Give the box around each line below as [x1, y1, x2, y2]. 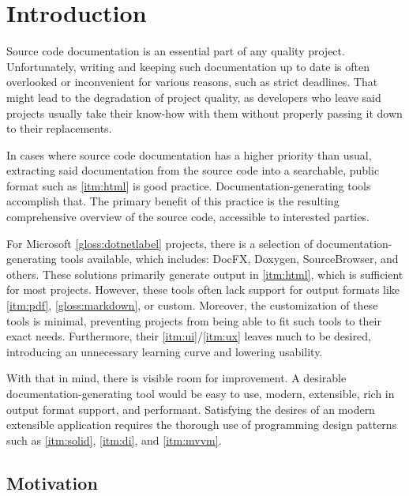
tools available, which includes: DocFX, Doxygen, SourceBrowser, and [60, 250, 399, 267]
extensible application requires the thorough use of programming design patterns [6, 416, 397, 433]
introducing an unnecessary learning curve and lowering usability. [6, 343, 323, 359]
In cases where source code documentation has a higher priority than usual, [6, 146, 372, 163]
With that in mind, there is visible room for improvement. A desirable [6, 370, 347, 386]
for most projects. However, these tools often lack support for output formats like [6, 281, 400, 298]
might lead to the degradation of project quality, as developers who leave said [6, 88, 381, 105]
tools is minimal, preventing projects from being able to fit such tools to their [6, 312, 381, 329]
